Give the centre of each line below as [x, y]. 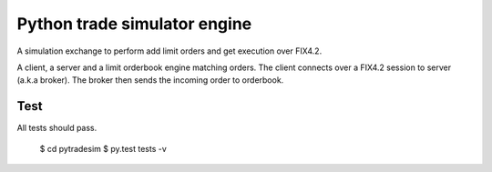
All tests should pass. [57, 128]
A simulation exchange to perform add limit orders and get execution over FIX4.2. [169, 51]
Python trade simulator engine [134, 24]
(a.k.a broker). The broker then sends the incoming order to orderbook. [150, 80]
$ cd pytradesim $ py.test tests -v [103, 148]
